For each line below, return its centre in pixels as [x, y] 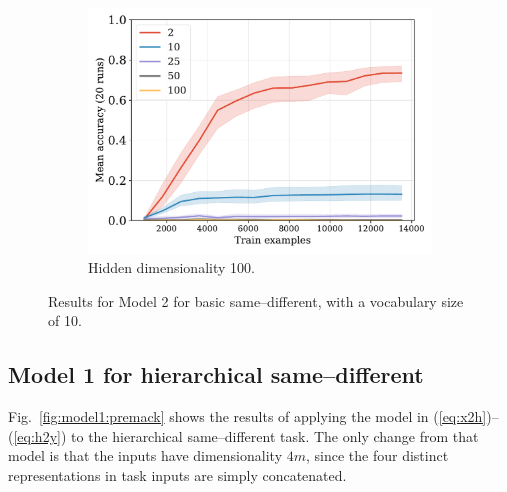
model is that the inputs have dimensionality [145, 455]
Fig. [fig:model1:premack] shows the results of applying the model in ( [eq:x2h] [247, 416]
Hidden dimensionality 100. [171, 267]
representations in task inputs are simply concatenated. [177, 474]
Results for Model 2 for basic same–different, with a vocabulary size [256, 300]
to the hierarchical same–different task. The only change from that [275, 435]
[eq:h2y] [37, 435]
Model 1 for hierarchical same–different [216, 374]
